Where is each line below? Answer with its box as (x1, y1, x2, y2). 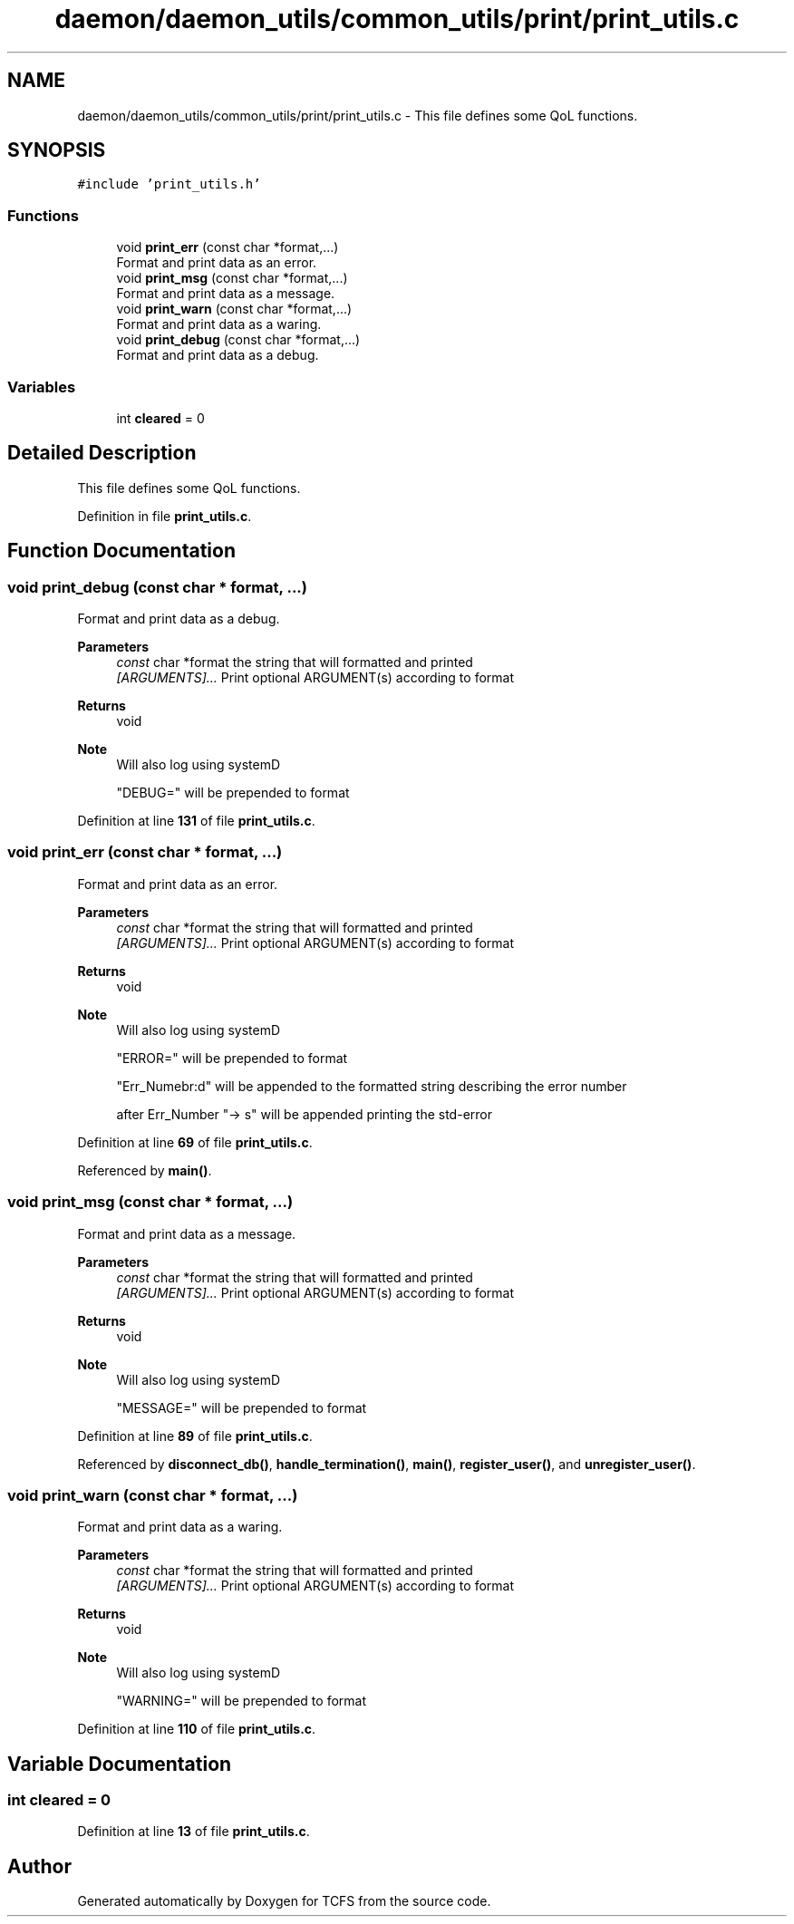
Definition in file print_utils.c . (77, 508, 252, 524)
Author (7, 1854, 72, 1878)
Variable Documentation (7, 1752, 232, 1775)
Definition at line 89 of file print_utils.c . (77, 1427, 313, 1444)
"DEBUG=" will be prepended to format (116, 785, 350, 800)
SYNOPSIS (7, 139, 106, 162)
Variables (7, 377, 76, 396)
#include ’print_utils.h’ (77, 177, 261, 192)
